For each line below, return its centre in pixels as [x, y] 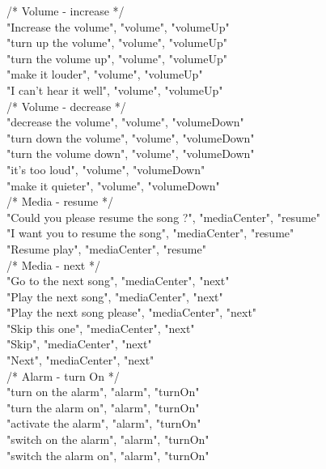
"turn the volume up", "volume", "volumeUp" [117, 58]
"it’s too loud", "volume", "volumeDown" [106, 169]
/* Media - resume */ [60, 201]
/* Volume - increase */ [66, 11]
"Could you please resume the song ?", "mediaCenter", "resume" [164, 217]
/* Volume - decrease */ [66, 106]
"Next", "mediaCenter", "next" [80, 360]
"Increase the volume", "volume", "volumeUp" [118, 26]
